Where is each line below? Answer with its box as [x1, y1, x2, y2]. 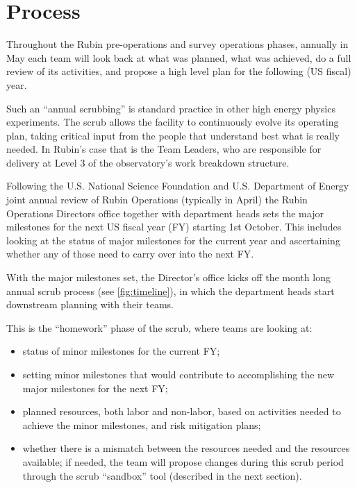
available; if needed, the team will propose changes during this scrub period [22, 454, 344, 469]
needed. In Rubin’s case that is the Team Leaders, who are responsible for [6, 142, 322, 156]
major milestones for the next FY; [22, 380, 168, 395]
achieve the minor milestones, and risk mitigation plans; [22, 417, 261, 432]
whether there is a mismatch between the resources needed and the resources [22, 441, 350, 455]
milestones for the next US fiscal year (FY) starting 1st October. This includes [6, 219, 342, 234]
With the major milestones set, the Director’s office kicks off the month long [6, 270, 331, 285]
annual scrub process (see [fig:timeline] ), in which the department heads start [6, 283, 335, 298]
